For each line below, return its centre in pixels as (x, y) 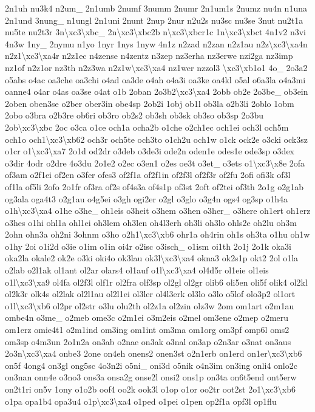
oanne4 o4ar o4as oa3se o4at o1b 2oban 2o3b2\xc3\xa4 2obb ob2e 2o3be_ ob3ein (157, 91)
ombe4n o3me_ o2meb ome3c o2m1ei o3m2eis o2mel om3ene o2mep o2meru (147, 318)
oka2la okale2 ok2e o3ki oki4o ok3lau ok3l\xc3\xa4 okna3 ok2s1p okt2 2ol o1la (152, 258)
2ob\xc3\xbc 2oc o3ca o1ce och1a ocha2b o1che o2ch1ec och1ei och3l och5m (147, 127)
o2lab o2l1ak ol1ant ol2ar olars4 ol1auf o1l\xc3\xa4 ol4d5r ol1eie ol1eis (137, 270)
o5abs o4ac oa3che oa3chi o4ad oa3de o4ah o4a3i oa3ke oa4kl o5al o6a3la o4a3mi (155, 79)
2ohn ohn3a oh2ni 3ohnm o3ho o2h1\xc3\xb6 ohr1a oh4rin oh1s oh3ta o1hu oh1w (157, 234)
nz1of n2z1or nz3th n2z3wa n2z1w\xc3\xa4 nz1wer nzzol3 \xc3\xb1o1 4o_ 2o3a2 (156, 67)
